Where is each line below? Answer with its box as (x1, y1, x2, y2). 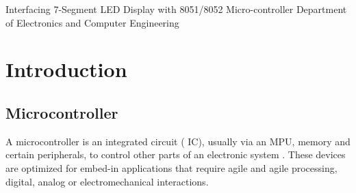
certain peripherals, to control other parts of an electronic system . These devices (5, 147, 346, 162)
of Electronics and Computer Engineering (5, 15, 179, 29)
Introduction (5, 55, 127, 83)
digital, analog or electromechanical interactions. (5, 174, 209, 188)
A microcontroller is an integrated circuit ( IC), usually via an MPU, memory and (5, 134, 351, 148)
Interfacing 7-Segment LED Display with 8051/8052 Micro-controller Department (5, 2, 347, 16)
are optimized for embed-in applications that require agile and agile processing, (5, 160, 338, 175)
